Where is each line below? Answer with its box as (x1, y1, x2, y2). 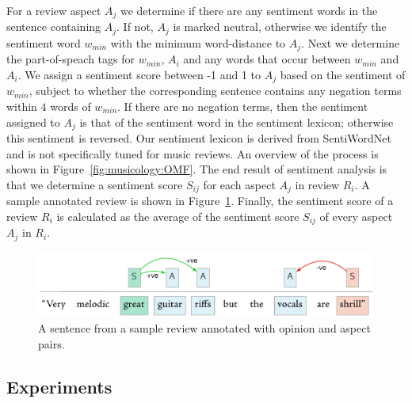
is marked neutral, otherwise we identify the (173, 18, 387, 35)
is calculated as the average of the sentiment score (56, 207, 299, 224)
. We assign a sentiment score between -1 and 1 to (17, 66, 261, 82)
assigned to (6, 113, 60, 130)
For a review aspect (6, 2, 101, 18)
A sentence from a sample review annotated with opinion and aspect (38, 319, 371, 336)
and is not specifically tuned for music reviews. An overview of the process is (6, 145, 379, 162)
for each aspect (203, 176, 276, 192)
